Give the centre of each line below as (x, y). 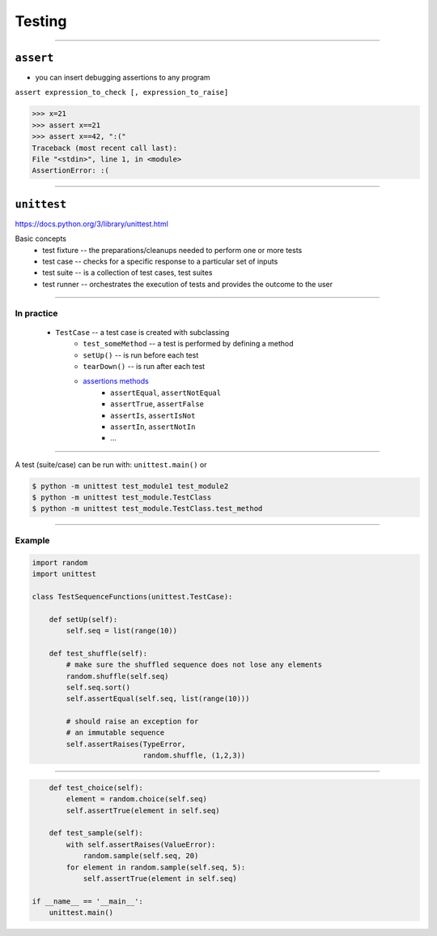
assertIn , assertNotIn (153, 427)
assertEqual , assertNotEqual (166, 393)
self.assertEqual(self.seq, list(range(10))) (158, 699)
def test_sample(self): (96, 833)
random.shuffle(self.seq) (117, 676)
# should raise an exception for (132, 721)
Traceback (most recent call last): (105, 148)
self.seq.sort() (98, 687)
